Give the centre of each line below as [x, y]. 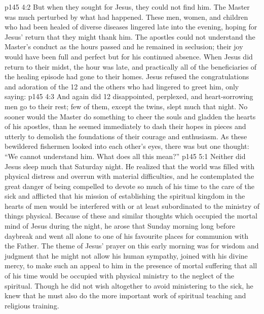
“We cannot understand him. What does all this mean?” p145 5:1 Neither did [125, 156]
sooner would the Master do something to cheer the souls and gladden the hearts [130, 116]
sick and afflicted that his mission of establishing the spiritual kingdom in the [125, 196]
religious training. [32, 305]
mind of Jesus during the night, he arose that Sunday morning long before [120, 226]
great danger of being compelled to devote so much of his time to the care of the [129, 186]
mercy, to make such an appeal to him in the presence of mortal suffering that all [131, 265]
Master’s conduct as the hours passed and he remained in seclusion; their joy [124, 46]
